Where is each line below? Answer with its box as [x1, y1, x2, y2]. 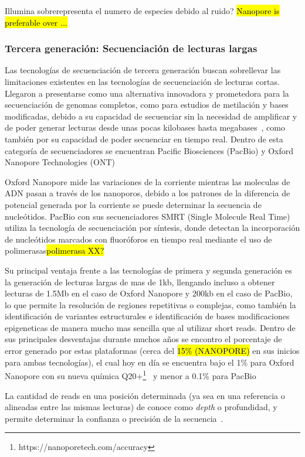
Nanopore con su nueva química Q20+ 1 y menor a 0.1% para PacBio [5, 368, 256, 381]
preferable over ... [5, 16, 67, 28]
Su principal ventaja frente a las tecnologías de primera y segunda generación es [5, 264, 292, 276]
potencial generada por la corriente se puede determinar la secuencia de [5, 198, 262, 210]
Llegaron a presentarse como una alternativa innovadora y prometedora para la [5, 87, 289, 99]
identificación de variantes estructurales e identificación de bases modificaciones [5, 310, 290, 322]
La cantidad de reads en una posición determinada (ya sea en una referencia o [5, 389, 285, 401]
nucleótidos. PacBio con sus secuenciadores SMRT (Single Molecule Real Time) [5, 210, 290, 222]
